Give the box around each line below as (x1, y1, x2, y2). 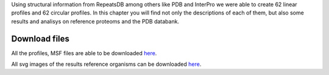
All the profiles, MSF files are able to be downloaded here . (11, 49, 157, 57)
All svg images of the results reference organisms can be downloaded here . (11, 60, 202, 68)
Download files (11, 33, 70, 44)
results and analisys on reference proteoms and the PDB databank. (11, 18, 180, 25)
